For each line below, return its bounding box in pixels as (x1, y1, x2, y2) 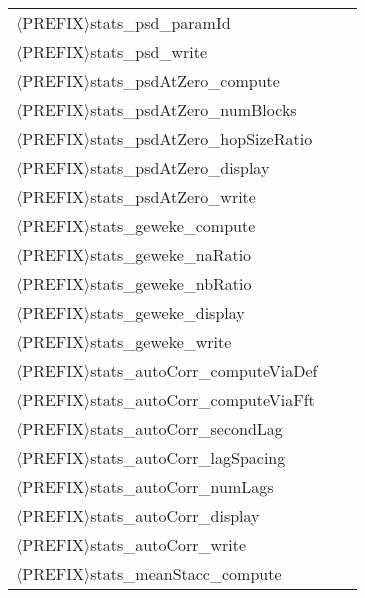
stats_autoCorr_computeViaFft (90, 388, 315, 411)
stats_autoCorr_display (90, 504, 260, 527)
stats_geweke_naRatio (90, 243, 252, 266)
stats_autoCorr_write (90, 533, 247, 556)
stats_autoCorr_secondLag (90, 417, 283, 440)
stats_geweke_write (90, 330, 232, 353)
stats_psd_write (90, 40, 208, 63)
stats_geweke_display (90, 301, 245, 324)
